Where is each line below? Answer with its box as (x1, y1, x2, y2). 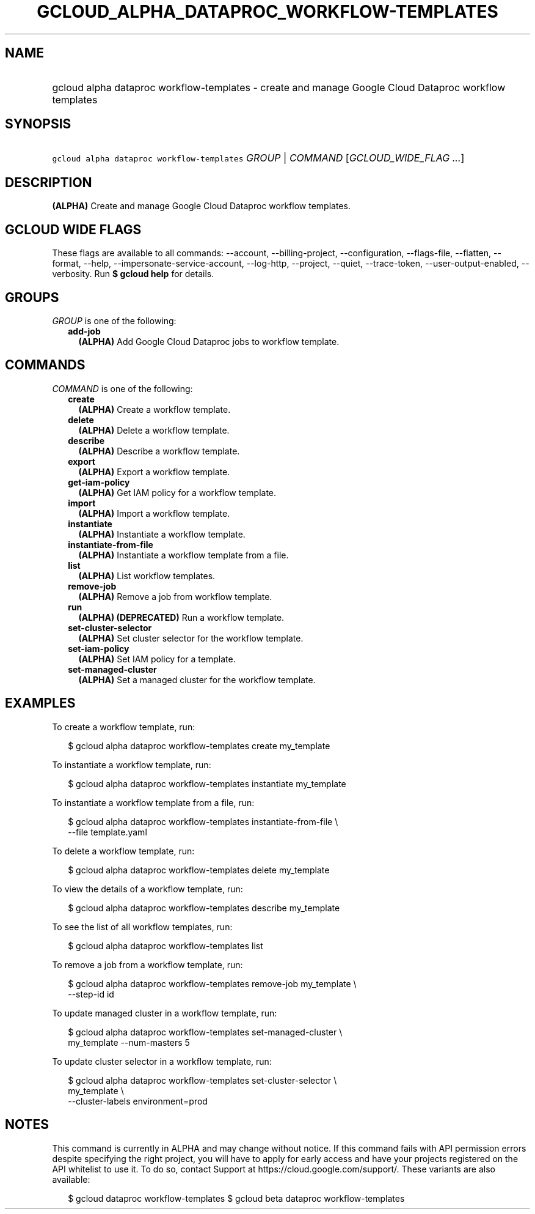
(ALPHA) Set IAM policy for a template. (78, 653, 236, 664)
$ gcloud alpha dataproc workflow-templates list (68, 940, 263, 951)
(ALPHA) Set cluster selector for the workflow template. (78, 632, 304, 643)
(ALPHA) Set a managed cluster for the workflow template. (78, 674, 316, 685)
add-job (68, 325, 101, 336)
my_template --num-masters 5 (68, 1037, 190, 1048)
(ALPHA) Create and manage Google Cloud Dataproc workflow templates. (52, 201, 351, 212)
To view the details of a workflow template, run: (52, 883, 243, 894)
